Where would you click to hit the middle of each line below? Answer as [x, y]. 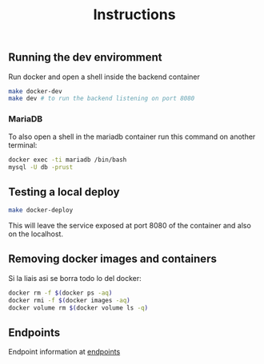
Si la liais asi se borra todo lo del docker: [75, 278]
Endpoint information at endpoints [64, 352]
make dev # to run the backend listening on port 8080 [102, 99]
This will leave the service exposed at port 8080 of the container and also [130, 226]
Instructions [134, 15]
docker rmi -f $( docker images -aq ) [69, 300]
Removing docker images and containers [113, 259]
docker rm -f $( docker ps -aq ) [60, 293]
